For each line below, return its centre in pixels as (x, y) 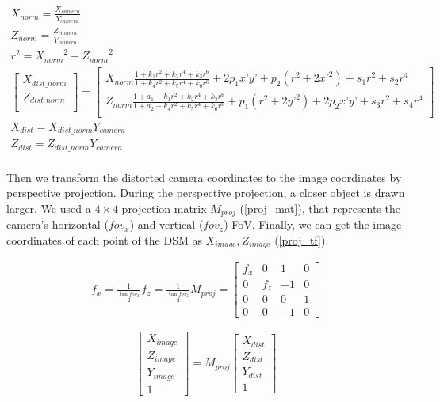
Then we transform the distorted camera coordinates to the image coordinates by (204, 177)
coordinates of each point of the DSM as (104, 239)
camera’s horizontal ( (57, 224)
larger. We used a (49, 208)
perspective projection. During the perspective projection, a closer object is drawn (206, 193)
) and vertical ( (166, 224)
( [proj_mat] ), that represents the (320, 208)
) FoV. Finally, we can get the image (313, 224)
